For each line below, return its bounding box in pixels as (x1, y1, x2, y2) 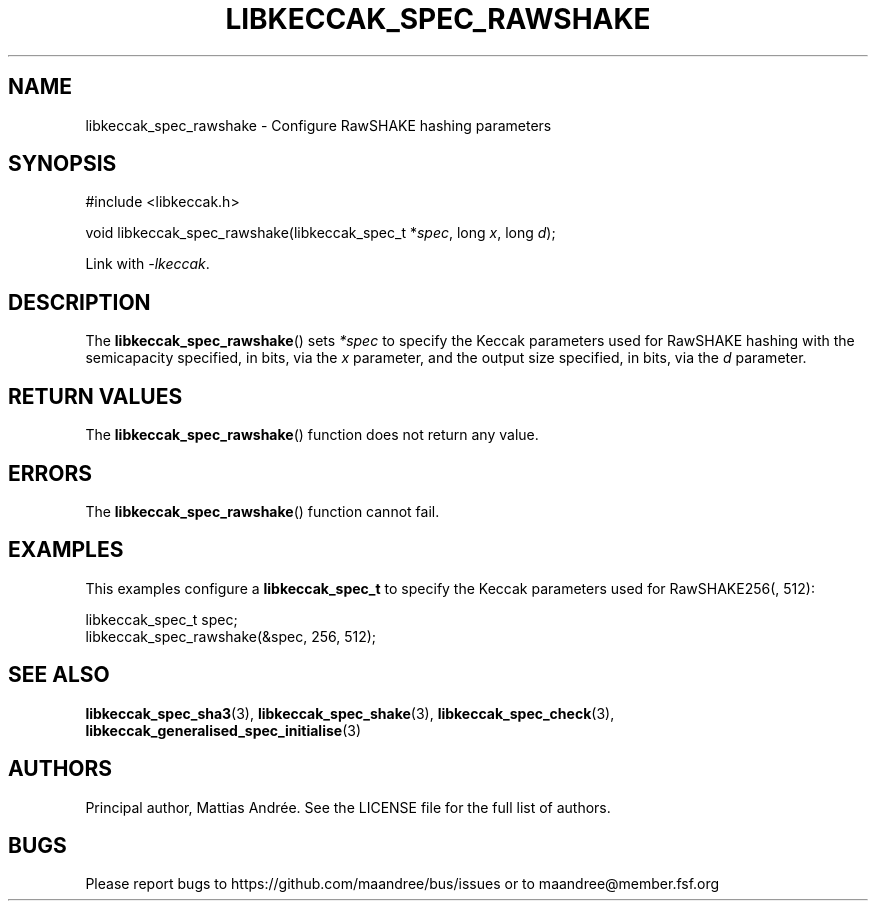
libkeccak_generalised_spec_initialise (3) (85, 721, 361, 739)
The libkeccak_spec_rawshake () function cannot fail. (85, 502, 440, 520)
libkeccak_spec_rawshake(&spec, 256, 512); (85, 627, 377, 645)
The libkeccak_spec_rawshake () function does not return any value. (85, 426, 539, 444)
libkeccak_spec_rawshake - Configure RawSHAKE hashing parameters (85, 116, 552, 134)
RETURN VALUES (8, 383, 183, 409)
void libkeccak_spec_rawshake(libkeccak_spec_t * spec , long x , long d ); (85, 224, 556, 242)
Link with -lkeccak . (85, 255, 210, 273)
